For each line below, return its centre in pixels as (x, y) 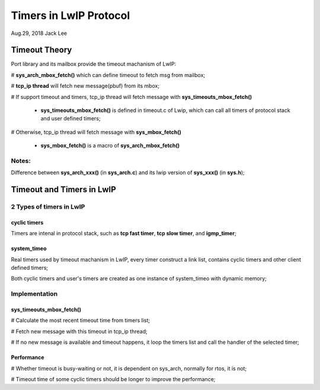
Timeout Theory (41, 50)
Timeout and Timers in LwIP (64, 190)
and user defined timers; (71, 119)
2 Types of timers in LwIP (48, 207)
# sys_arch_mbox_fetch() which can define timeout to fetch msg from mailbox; (108, 75)
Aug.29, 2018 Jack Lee (39, 33)
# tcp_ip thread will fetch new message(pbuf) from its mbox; (85, 86)
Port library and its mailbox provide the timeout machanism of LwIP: (94, 64)
